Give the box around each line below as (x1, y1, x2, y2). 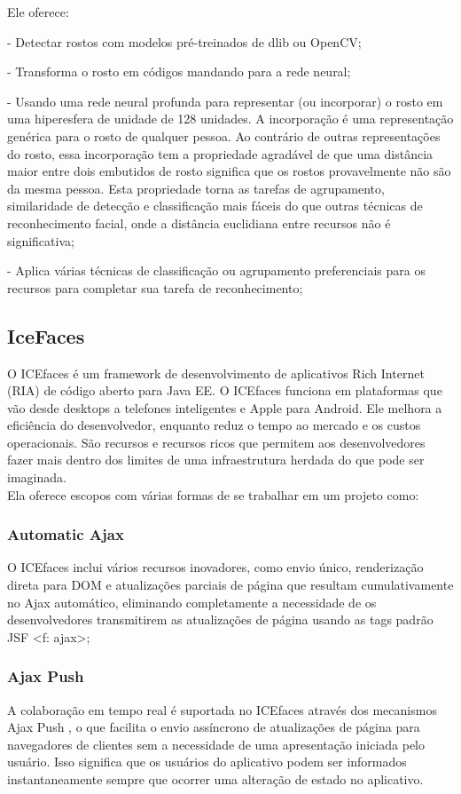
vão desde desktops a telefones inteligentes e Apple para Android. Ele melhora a (7, 398, 442, 417)
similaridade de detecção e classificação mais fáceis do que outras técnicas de (7, 196, 423, 215)
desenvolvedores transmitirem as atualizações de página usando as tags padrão (7, 610, 434, 629)
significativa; (7, 231, 74, 250)
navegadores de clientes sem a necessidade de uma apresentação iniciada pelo (7, 734, 426, 753)
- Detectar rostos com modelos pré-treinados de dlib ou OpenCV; (7, 32, 362, 51)
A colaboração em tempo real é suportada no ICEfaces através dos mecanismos (7, 700, 437, 719)
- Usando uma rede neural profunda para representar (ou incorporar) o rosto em (7, 91, 443, 110)
